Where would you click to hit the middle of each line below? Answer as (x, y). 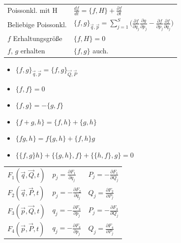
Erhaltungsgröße (38, 38)
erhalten (33, 50)
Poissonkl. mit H (32, 10)
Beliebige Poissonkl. (37, 24)
